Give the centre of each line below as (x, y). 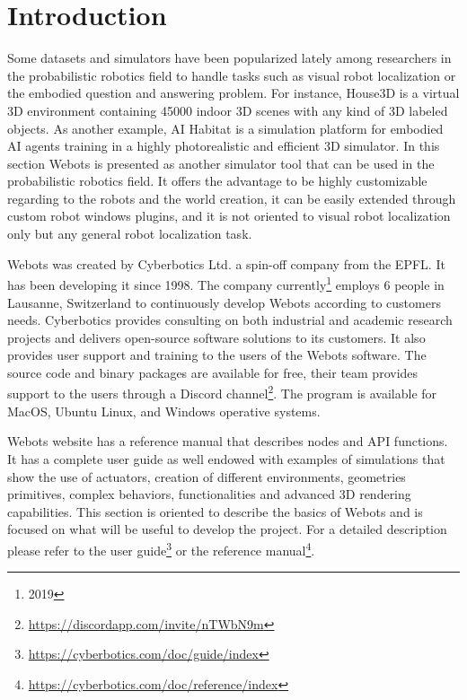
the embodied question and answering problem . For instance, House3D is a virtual (233, 93)
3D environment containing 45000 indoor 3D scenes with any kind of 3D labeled (228, 110)
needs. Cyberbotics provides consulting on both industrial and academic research (230, 320)
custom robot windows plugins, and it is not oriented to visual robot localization (229, 216)
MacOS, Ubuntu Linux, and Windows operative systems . (164, 411)
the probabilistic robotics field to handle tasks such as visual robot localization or (232, 75)
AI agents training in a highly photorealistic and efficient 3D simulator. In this (224, 146)
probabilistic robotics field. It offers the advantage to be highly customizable (217, 181)
